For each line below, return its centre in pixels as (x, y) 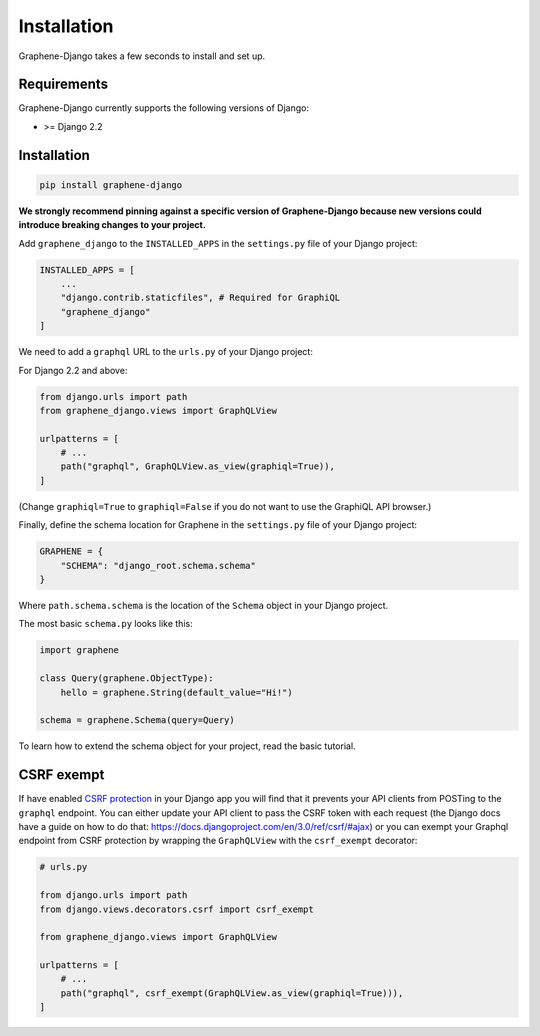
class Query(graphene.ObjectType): (126, 678)
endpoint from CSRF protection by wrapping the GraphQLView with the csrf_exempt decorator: (218, 841)
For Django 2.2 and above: (73, 370)
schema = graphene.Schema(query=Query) (137, 720)
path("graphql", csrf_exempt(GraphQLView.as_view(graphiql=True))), (232, 993)
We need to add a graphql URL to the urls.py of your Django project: (166, 352)
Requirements (63, 84)
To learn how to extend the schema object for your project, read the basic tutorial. (187, 746)
